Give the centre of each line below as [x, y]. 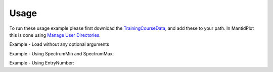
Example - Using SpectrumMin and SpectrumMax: [61, 53]
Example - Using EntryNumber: [42, 63]
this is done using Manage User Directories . [55, 35]
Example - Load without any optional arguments [59, 44]
